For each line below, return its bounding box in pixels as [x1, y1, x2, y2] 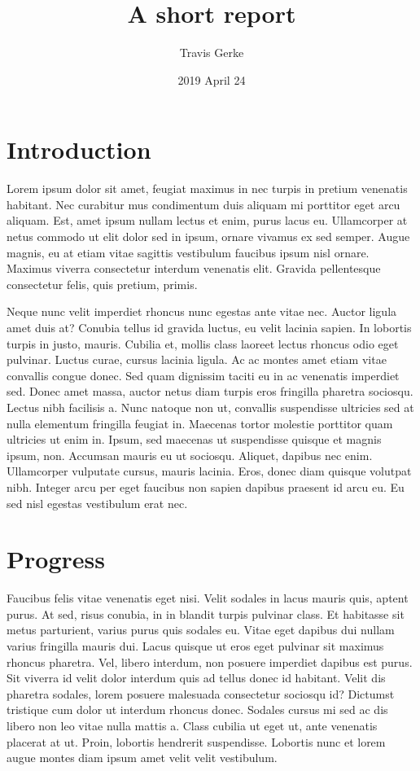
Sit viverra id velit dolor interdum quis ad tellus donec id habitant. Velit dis [7, 669, 386, 686]
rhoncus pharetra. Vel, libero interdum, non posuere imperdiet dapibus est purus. [7, 653, 413, 670]
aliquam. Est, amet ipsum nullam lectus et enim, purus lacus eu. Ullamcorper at [7, 212, 408, 229]
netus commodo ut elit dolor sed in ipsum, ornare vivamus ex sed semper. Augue [7, 228, 410, 245]
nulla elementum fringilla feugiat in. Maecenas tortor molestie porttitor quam [7, 414, 393, 431]
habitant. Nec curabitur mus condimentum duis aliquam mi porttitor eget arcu [7, 195, 400, 212]
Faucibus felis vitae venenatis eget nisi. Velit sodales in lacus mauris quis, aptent [7, 589, 409, 607]
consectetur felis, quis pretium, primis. [7, 275, 198, 292]
